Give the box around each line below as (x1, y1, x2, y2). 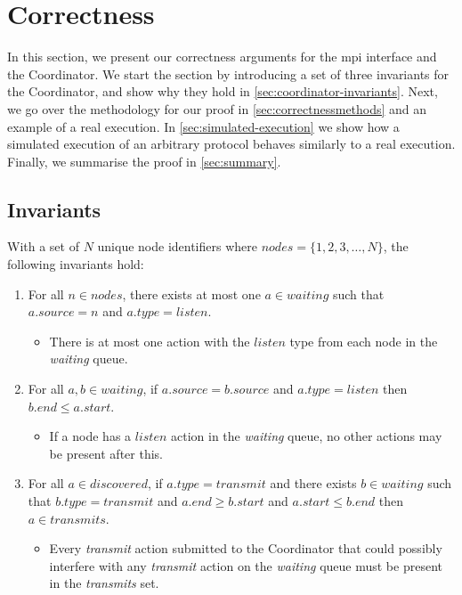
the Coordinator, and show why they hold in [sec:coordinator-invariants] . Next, (7, 82, 438, 101)
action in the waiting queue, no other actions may (170, 427, 442, 445)
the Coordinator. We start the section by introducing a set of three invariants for (7, 64, 450, 83)
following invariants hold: (7, 255, 144, 273)
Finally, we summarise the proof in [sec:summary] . (7, 151, 281, 170)
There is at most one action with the (49, 331, 250, 350)
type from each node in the (289, 331, 438, 350)
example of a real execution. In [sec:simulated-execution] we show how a (7, 117, 400, 135)
